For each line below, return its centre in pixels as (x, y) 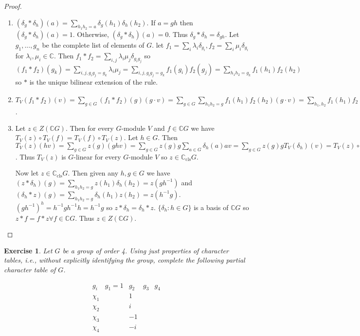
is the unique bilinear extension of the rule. (94, 82)
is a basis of (211, 207)
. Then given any (93, 173)
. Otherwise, (91, 34)
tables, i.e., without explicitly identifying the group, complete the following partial (125, 260)
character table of (30, 269)
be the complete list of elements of (93, 44)
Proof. (13, 6)
